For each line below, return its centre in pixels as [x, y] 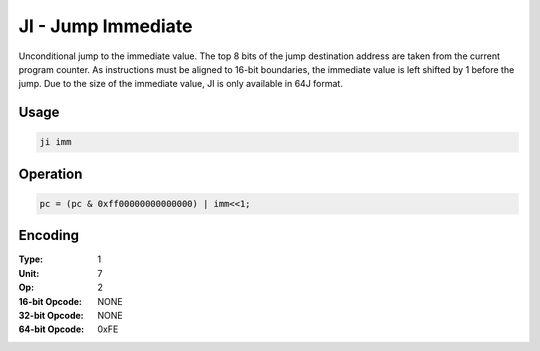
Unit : [29, 273]
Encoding [49, 235]
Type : [31, 259]
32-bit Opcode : [51, 315]
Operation [50, 173]
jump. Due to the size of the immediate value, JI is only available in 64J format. [181, 84]
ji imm [55, 142]
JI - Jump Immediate [106, 26]
